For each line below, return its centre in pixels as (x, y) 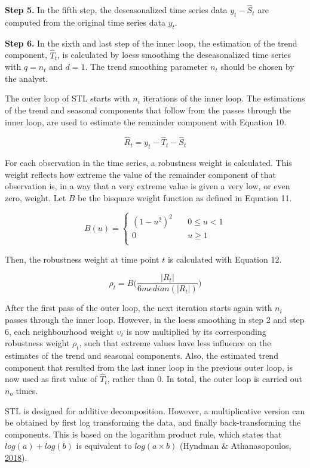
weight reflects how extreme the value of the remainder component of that (141, 174)
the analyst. (27, 78)
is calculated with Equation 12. (225, 259)
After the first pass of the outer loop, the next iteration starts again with (139, 308)
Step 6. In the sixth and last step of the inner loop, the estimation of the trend (151, 43)
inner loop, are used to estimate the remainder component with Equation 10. (146, 121)
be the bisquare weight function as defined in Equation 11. (185, 197)
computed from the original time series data (85, 22)
